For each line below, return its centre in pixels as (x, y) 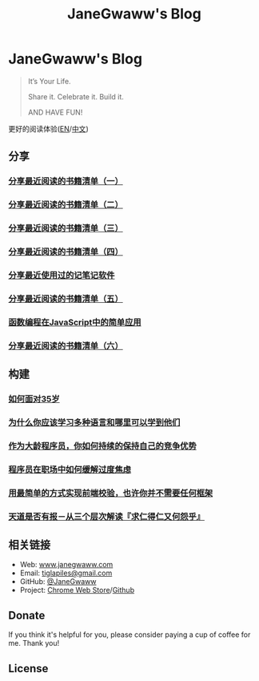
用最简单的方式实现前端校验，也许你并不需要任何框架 (111, 493)
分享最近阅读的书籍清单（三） (66, 228)
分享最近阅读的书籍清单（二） (66, 205)
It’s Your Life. (49, 81)
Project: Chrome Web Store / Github (77, 590)
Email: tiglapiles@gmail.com (66, 573)
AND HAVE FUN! (55, 112)
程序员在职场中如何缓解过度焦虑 (70, 469)
